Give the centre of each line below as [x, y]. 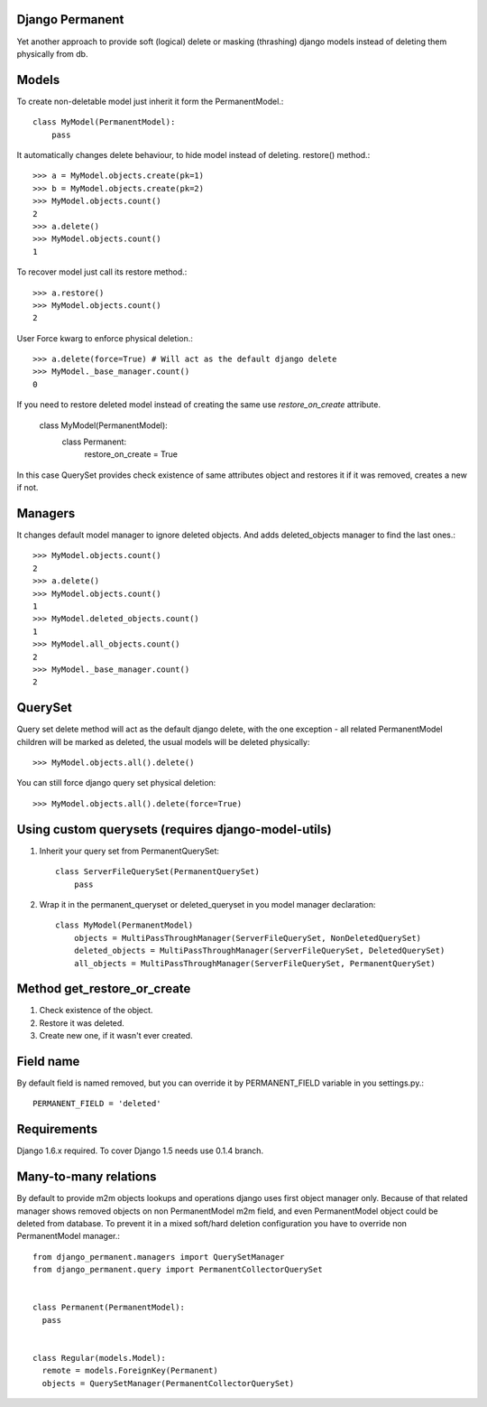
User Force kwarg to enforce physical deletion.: [105, 338]
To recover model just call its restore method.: [102, 272]
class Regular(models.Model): [100, 1358]
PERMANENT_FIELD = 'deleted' [97, 1104]
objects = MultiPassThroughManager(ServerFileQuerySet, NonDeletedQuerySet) [248, 938]
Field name [48, 1062]
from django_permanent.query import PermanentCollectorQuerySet [178, 1270]
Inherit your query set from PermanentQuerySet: [129, 851]
